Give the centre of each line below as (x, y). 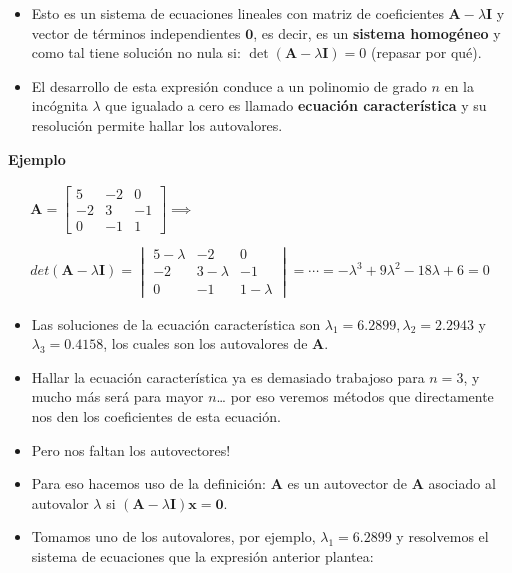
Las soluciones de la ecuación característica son (176, 323)
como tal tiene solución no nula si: (136, 52)
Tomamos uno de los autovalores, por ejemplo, (173, 536)
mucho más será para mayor (117, 396)
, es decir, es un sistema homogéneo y (377, 32)
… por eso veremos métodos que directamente (355, 396)
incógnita (59, 105)
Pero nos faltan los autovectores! (131, 449)
